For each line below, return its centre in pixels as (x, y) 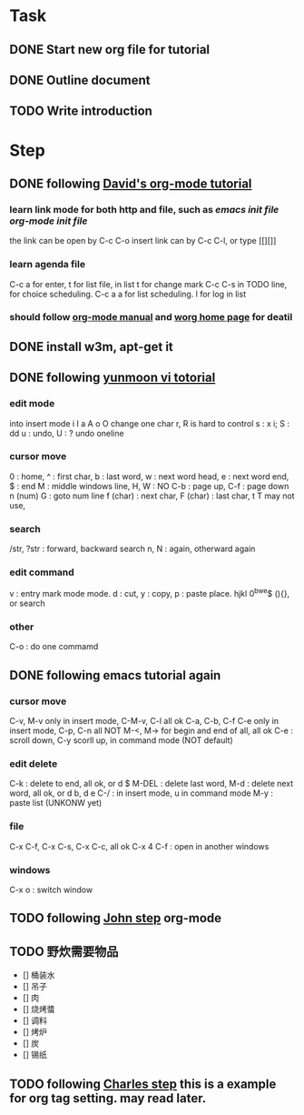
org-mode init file (49, 221)
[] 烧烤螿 (39, 1010)
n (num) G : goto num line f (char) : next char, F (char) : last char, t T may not (152, 496)
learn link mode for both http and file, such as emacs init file (144, 209)
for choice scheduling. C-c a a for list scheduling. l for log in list (128, 294)
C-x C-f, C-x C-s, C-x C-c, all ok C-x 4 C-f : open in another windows (139, 846)
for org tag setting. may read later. (108, 1098)
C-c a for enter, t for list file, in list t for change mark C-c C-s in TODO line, (148, 284)
